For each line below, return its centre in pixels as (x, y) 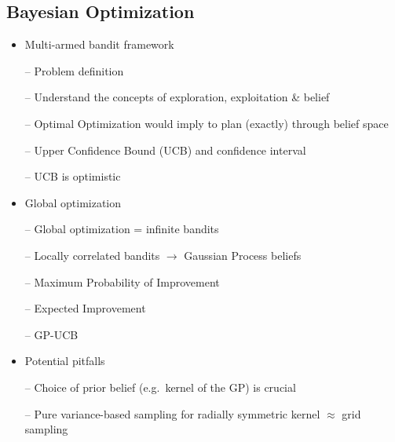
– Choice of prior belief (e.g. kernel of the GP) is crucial (160, 387)
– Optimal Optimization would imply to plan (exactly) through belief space (207, 123)
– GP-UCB (51, 334)
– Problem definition (74, 70)
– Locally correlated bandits (92, 255)
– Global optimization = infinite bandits (122, 229)
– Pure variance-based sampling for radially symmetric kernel (172, 413)
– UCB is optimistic (73, 176)
